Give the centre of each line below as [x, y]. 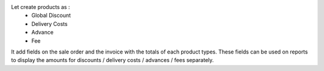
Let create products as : [40, 7]
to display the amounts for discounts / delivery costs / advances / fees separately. [112, 60]
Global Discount [51, 16]
